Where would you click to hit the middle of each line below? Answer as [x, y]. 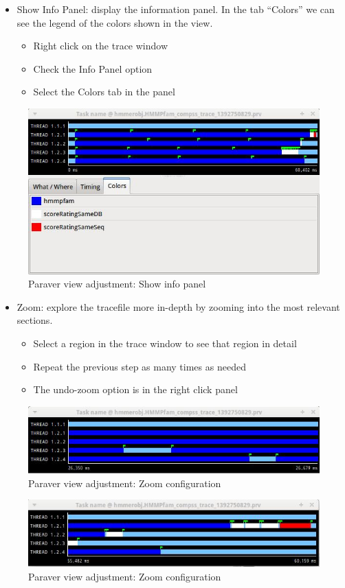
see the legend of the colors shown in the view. [115, 22]
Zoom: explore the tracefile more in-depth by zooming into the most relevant [178, 306]
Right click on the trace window [101, 46]
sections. [35, 320]
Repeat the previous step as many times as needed [140, 366]
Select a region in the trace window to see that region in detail [165, 343]
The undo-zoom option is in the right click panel [135, 389]
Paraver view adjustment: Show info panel [117, 284]
